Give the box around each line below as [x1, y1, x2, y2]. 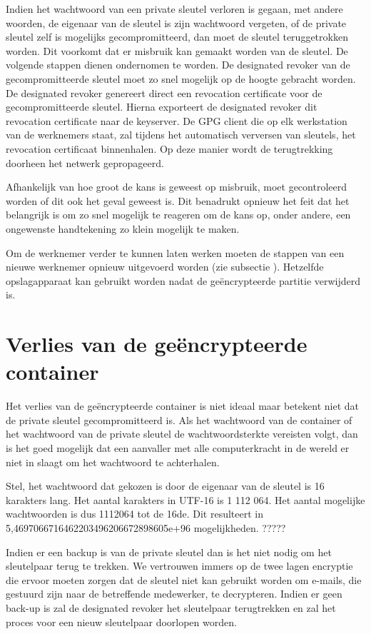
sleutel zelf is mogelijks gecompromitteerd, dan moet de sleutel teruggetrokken [6, 29, 348, 44]
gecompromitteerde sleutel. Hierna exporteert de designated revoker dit [6, 99, 317, 114]
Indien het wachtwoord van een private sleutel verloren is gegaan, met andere [6, 1, 343, 16]
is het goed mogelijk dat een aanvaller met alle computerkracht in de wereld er [6, 440, 350, 455]
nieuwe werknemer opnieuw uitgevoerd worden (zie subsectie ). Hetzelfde [6, 259, 324, 274]
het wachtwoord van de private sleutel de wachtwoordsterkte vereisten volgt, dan [6, 426, 358, 441]
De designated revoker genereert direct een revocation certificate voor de [6, 85, 322, 100]
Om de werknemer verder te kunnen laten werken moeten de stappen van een [6, 245, 345, 260]
